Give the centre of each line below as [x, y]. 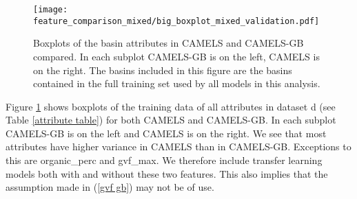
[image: [51, 10]
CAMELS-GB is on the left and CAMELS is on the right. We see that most [166, 133]
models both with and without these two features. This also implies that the [167, 173]
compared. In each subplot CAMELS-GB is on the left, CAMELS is [176, 56]
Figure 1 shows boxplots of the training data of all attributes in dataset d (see [171, 106]
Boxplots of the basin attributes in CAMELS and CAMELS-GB [169, 43]
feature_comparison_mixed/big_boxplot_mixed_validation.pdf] [176, 21]
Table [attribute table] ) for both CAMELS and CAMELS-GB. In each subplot [171, 120]
